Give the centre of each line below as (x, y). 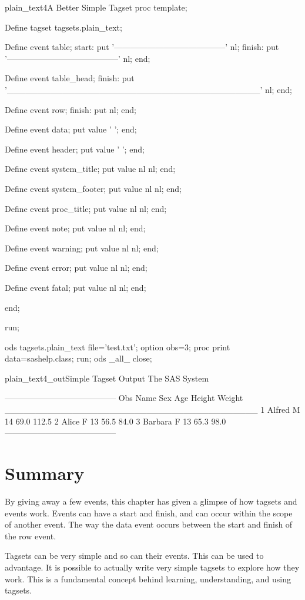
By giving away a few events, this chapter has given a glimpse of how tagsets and (151, 501)
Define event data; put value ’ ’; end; (71, 129)
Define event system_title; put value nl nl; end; (90, 169)
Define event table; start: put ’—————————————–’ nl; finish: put (142, 47)
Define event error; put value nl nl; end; (76, 268)
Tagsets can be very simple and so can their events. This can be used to (134, 556)
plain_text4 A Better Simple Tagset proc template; (96, 7)
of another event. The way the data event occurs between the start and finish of (149, 524)
